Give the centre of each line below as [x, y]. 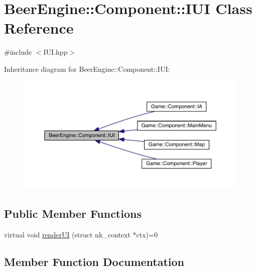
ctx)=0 [147, 234]
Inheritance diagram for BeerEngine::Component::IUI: [87, 69]
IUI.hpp [55, 52]
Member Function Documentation [94, 261]
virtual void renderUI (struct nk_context [67, 234]
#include [18, 52]
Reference [39, 28]
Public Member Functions [73, 214]
